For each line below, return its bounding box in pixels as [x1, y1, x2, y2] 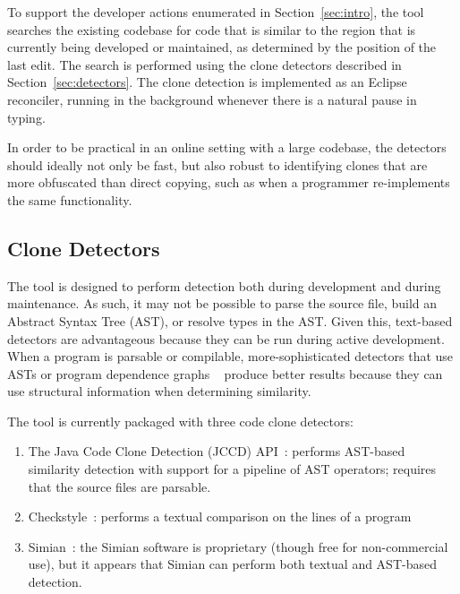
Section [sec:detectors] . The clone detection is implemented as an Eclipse [7, 73, 407, 91]
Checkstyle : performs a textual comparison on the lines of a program [28, 507, 412, 526]
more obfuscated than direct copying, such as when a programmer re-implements [7, 173, 450, 192]
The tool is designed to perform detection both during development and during [7, 276, 441, 295]
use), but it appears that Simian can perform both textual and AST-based [28, 555, 437, 573]
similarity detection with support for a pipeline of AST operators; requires [28, 460, 437, 478]
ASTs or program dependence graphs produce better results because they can [7, 364, 443, 383]
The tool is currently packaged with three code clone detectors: [7, 411, 354, 430]
